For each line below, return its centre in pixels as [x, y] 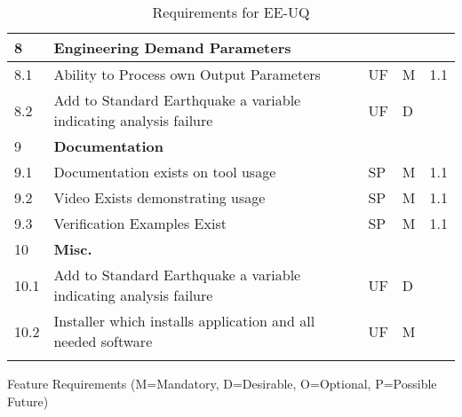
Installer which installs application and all [184, 321]
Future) [28, 401]
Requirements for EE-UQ [231, 12]
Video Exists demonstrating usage [159, 197]
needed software [103, 341]
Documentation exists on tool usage [165, 172]
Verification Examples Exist [140, 223]
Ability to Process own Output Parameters [187, 74]
